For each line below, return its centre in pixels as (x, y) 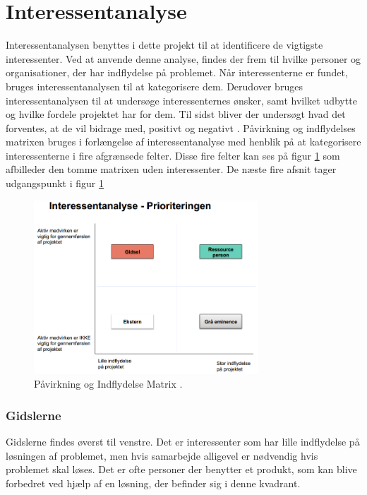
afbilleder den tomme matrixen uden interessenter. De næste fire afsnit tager (171, 169)
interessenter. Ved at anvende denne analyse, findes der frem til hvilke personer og (183, 58)
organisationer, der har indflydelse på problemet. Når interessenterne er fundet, (177, 72)
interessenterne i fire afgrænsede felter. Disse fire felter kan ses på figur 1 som (173, 155)
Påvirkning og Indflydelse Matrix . (108, 384)
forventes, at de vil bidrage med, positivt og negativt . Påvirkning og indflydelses (181, 127)
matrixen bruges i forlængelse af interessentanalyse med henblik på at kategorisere (183, 142)
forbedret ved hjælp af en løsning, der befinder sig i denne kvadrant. (153, 483)
